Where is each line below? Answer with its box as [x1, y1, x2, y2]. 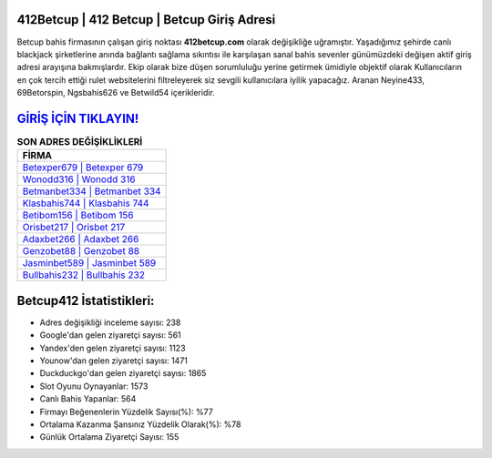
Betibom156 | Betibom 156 [22, 209, 134, 222]
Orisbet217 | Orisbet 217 [22, 221, 126, 234]
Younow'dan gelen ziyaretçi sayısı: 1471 [39, 355, 189, 366]
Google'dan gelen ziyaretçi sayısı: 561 [39, 330, 181, 341]
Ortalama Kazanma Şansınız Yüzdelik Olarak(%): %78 [39, 419, 241, 430]
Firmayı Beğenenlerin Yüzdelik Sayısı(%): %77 [39, 406, 213, 417]
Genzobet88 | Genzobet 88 [22, 245, 140, 258]
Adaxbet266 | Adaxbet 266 [22, 233, 139, 246]
